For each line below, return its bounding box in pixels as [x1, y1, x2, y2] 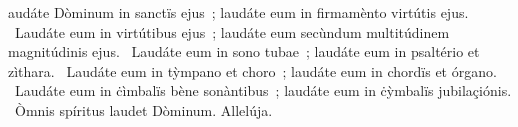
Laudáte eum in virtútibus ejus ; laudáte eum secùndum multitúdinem [14, 21, 450, 42]
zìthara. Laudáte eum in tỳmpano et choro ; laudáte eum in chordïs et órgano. [8, 60, 497, 81]
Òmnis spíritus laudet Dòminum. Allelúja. [14, 99, 273, 120]
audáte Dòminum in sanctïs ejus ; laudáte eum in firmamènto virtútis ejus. [8, 2, 469, 22]
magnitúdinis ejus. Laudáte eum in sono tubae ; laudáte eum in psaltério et [8, 41, 480, 62]
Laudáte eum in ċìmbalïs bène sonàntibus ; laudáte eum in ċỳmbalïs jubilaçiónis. [14, 80, 512, 101]
